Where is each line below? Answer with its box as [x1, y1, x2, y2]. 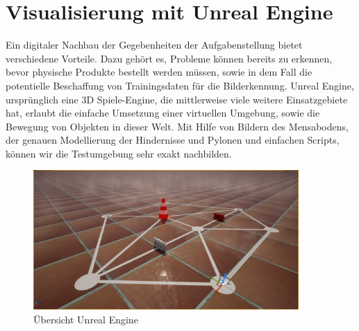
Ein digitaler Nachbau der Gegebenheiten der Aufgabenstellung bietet [6, 37, 303, 52]
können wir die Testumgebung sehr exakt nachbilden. [6, 146, 232, 160]
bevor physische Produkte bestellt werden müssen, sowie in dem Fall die [6, 65, 312, 79]
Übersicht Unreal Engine [33, 312, 138, 326]
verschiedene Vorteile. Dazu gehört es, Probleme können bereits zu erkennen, [6, 51, 333, 65]
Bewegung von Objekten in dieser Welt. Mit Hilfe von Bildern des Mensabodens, [6, 119, 349, 133]
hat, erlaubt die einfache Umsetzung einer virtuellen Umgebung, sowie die [6, 105, 320, 120]
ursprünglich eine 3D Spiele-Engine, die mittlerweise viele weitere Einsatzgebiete [6, 92, 348, 106]
